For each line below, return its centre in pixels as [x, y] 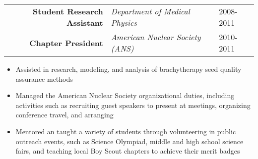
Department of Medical [150, 11]
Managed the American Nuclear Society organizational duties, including [125, 95]
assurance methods [44, 79]
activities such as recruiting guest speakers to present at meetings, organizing [133, 105]
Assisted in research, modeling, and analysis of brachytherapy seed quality [129, 69]
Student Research [68, 11]
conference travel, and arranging [64, 115]
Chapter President [66, 43]
